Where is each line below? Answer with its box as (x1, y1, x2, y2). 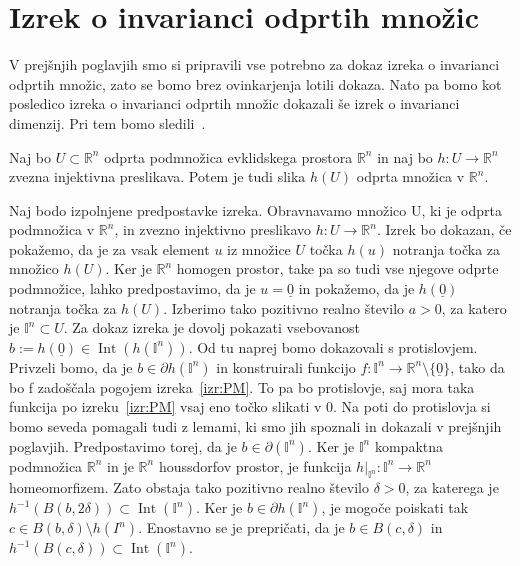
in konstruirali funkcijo (216, 356, 356, 377)
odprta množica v (356, 166, 465, 187)
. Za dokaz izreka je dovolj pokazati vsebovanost (63, 317, 360, 338)
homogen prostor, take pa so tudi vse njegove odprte (176, 258, 499, 279)
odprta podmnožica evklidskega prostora (104, 146, 353, 167)
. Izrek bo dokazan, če (376, 219, 512, 240)
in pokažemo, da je (298, 278, 415, 299)
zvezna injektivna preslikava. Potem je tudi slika (9, 166, 306, 187)
